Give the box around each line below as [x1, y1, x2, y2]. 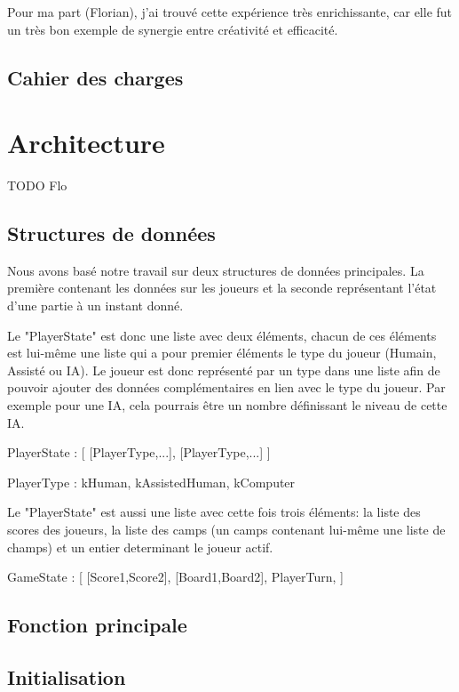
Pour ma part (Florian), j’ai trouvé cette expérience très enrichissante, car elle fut [7, 3, 453, 20]
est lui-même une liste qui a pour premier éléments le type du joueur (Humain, [7, 343, 437, 362]
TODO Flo [7, 176, 67, 195]
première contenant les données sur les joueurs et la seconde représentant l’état [7, 278, 437, 297]
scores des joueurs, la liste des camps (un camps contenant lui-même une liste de [7, 520, 446, 539]
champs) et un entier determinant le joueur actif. [7, 537, 273, 556]
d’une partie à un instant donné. [7, 296, 184, 315]
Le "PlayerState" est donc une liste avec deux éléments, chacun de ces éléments [7, 326, 437, 344]
